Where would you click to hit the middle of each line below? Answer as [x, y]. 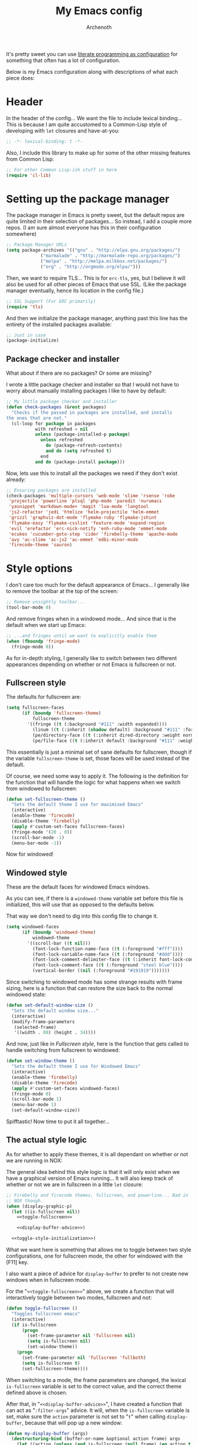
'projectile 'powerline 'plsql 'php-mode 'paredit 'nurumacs [85, 501]
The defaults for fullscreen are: [44, 697]
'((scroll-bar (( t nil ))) [59, 943]
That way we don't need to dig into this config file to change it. [82, 916]
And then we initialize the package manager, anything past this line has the [97, 318]
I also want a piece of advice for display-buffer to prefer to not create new [97, 1274]
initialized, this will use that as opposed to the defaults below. [80, 905]
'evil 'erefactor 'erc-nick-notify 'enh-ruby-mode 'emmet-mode [88, 529]
